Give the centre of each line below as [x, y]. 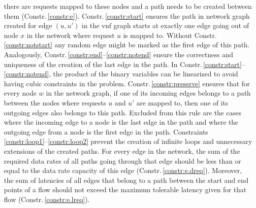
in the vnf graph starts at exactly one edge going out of [165, 25]
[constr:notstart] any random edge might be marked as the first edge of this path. [127, 45]
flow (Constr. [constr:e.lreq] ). [47, 199]
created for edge [28, 25]
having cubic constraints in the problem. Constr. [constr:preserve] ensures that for [127, 83]
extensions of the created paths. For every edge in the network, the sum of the [122, 151]
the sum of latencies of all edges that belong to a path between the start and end [126, 180]
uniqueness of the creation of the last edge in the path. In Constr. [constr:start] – [125, 64]
